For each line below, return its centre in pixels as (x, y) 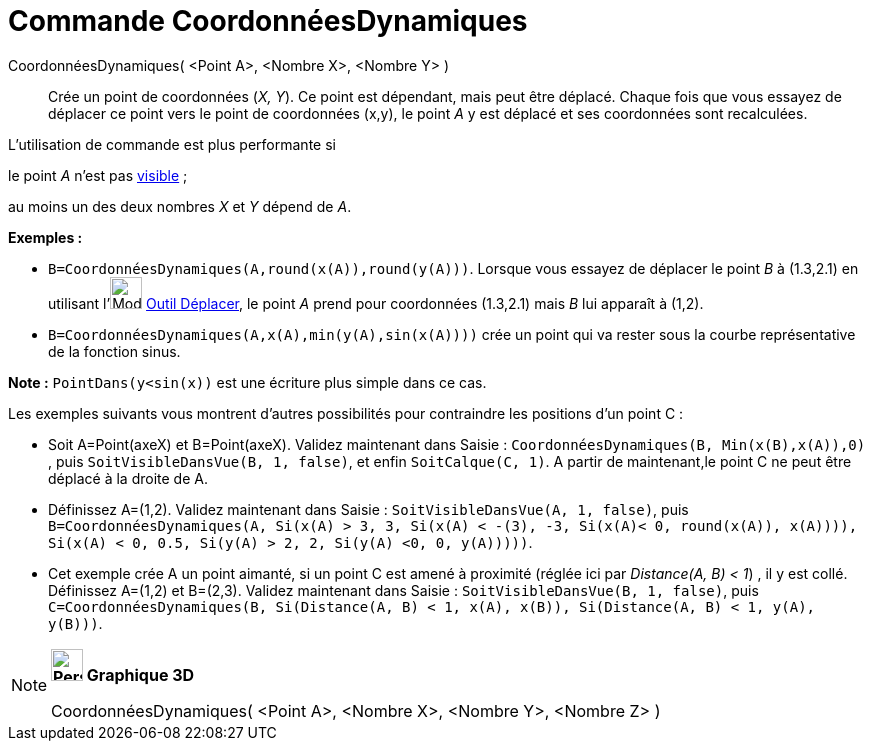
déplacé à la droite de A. (128, 478)
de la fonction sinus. (114, 351)
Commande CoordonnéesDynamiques (268, 21)
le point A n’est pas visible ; (98, 175)
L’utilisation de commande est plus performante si (172, 144)
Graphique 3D (140, 674)
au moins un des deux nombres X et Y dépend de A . (180, 206)
